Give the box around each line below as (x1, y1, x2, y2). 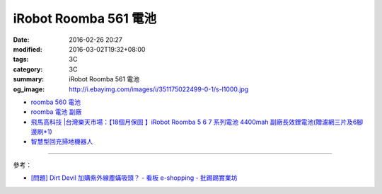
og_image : (13, 85, 45, 93)
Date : (13, 35, 30, 44)
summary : (13, 75, 45, 84)
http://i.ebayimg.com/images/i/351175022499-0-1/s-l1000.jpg (69, 85, 249, 93)
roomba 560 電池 (30, 98, 81, 106)
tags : (13, 55, 29, 64)
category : (13, 64, 43, 74)
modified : (13, 45, 42, 53)
